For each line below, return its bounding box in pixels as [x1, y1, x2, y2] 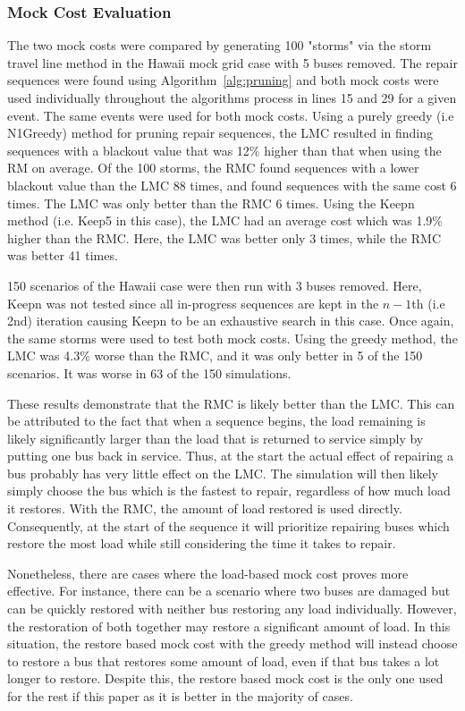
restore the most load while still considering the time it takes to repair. [7, 534, 396, 553]
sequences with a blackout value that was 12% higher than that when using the [7, 140, 442, 159]
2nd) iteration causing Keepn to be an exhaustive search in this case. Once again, [7, 311, 454, 330]
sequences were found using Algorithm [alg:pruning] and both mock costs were [7, 71, 439, 89]
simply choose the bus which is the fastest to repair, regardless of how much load [7, 481, 451, 500]
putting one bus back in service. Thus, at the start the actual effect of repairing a [7, 446, 453, 465]
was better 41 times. [7, 246, 118, 265]
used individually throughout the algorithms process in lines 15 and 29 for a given [7, 89, 457, 106]
